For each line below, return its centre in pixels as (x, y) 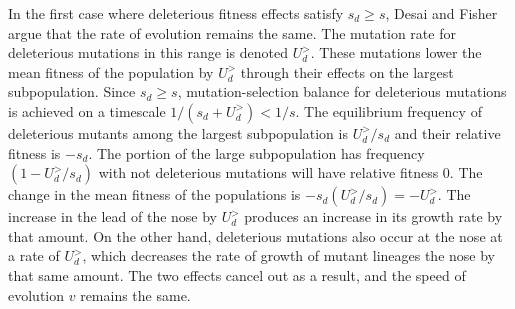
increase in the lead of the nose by (113, 216)
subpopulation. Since (72, 91)
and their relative (447, 132)
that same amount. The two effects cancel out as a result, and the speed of (237, 274)
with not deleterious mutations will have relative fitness (268, 172)
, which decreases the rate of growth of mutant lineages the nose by (288, 255)
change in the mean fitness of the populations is (154, 194)
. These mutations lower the (396, 52)
